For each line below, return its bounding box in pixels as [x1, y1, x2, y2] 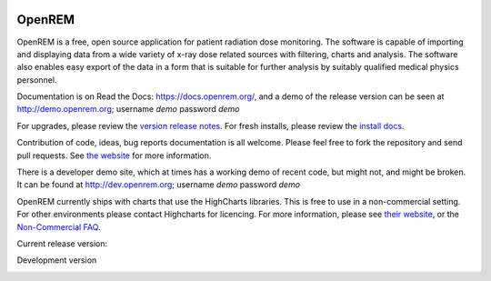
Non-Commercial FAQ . [16, 221, 101, 232]
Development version [16, 255, 97, 266]
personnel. [16, 74, 57, 85]
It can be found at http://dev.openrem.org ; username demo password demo [16, 179, 300, 190]
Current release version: [16, 237, 108, 249]
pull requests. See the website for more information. [16, 150, 212, 161]
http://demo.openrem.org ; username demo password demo [16, 104, 240, 115]
